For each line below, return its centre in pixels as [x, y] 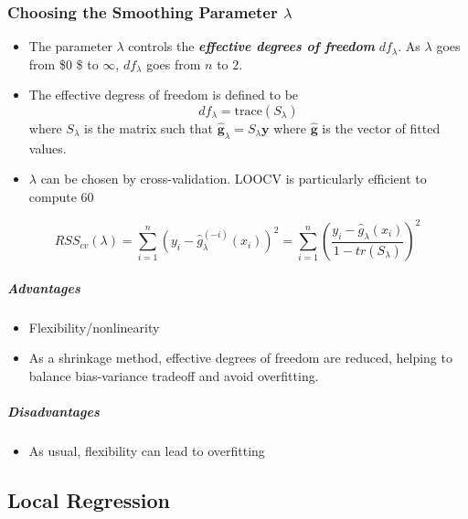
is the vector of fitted [381, 128]
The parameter [70, 46]
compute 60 [61, 196]
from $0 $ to [64, 64]
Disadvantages [53, 412]
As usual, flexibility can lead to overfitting [147, 450]
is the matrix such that [149, 128]
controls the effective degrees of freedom [251, 46]
